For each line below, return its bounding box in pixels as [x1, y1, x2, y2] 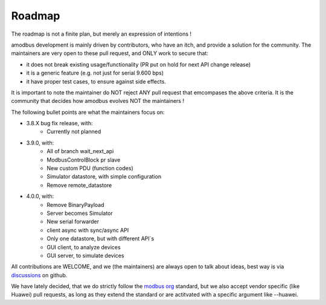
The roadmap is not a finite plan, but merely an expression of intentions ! [11, 30, 192, 38]
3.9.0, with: [26, 139, 54, 146]
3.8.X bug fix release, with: [26, 120, 93, 127]
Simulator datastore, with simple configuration [46, 173, 162, 180]
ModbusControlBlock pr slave [46, 156, 121, 163]
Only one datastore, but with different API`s [46, 235, 155, 242]
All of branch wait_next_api [46, 148, 114, 155]
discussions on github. [11, 271, 68, 278]
